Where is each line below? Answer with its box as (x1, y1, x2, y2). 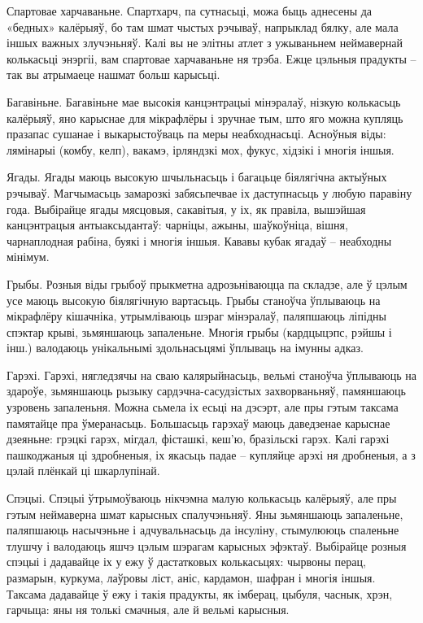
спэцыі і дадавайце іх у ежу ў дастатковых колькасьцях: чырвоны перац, (7, 553, 366, 570)
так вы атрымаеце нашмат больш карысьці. (7, 66, 220, 83)
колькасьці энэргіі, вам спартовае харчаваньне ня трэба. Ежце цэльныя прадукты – (7, 50, 416, 67)
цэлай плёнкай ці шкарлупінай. (7, 462, 160, 479)
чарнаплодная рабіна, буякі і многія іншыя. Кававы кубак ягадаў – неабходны (7, 232, 392, 249)
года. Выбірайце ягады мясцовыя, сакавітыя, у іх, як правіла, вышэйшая (7, 200, 366, 217)
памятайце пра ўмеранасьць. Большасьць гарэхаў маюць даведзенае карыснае (7, 414, 390, 431)
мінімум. (7, 248, 50, 265)
